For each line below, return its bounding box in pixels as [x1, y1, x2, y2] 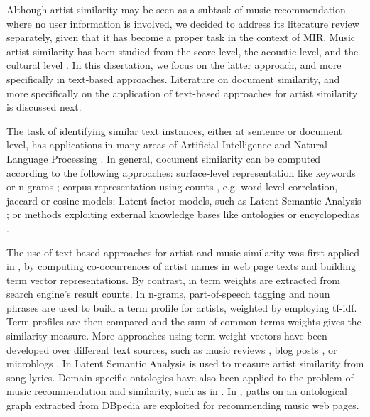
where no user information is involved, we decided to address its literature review [6, 16, 359, 31]
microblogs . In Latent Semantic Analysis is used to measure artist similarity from [6, 356, 364, 371]
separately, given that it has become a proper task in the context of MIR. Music [6, 30, 355, 45]
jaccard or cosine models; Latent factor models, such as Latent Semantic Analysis [6, 193, 361, 207]
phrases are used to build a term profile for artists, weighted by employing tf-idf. [6, 300, 357, 315]
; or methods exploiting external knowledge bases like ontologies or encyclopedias [6, 207, 359, 222]
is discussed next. [6, 99, 82, 114]
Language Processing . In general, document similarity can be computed [6, 151, 321, 166]
